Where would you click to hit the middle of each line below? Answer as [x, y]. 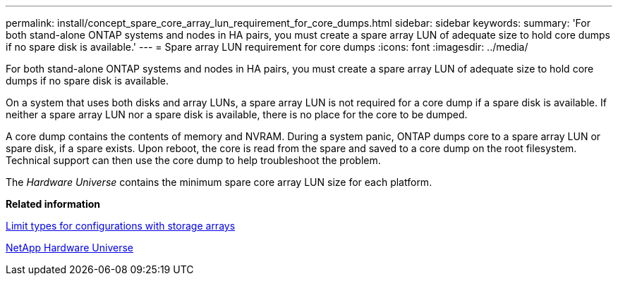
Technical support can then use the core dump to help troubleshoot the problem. [193, 160]
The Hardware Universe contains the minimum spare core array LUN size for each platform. [219, 182]
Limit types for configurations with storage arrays [121, 226]
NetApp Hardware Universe [70, 248]
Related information [53, 204]
